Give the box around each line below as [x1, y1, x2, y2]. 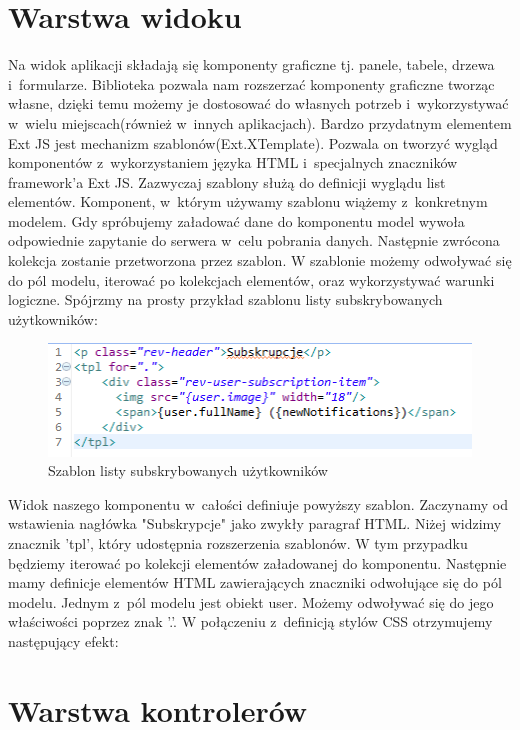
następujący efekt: [8, 630, 119, 651]
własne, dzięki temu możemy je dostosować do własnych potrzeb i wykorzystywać [8, 93, 509, 114]
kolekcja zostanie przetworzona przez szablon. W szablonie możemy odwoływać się [8, 250, 512, 271]
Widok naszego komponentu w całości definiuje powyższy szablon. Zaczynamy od [8, 493, 509, 514]
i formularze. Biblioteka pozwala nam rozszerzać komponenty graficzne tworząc [8, 73, 495, 94]
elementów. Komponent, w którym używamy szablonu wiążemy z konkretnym [8, 191, 488, 212]
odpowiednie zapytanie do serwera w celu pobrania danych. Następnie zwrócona [8, 230, 500, 251]
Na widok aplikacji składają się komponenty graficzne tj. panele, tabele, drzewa [8, 54, 495, 75]
